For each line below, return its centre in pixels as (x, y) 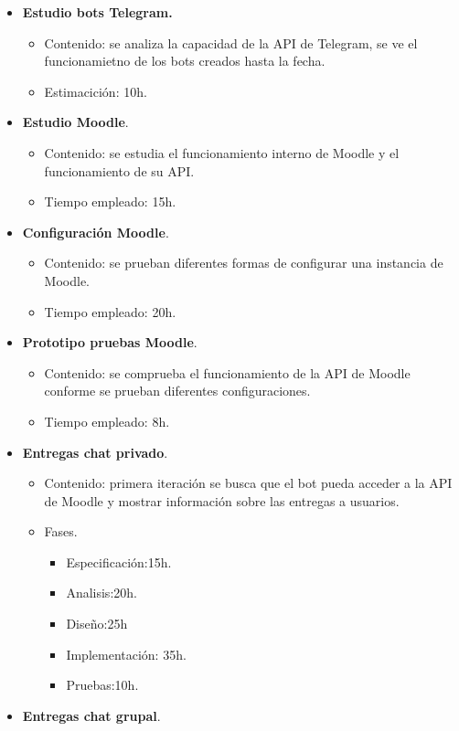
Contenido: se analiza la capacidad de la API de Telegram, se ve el (231, 42)
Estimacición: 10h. (96, 91)
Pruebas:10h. (102, 685)
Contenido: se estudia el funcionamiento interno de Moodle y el (222, 152)
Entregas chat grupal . (91, 715)
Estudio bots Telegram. (97, 12)
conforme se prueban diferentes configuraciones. (177, 391)
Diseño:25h (97, 624)
